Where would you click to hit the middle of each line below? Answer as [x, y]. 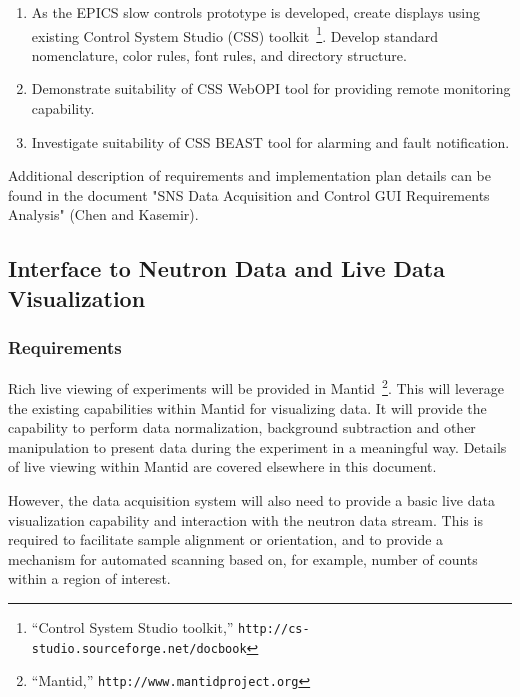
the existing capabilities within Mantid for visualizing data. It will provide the [247, 407]
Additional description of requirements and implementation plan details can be [249, 175]
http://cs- [274, 628]
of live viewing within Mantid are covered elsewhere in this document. [222, 466]
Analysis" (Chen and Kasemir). [103, 214]
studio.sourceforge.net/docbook [139, 648]
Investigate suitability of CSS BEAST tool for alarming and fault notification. [270, 141]
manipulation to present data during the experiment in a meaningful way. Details [257, 446]
